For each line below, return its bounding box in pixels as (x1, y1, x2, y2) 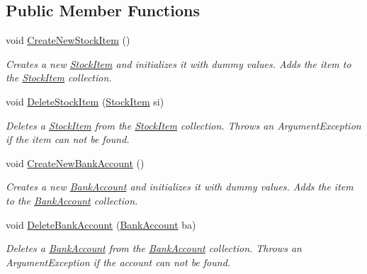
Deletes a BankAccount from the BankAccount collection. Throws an (6, 241, 302, 256)
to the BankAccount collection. (6, 193, 138, 207)
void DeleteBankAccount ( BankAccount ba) (6, 217, 196, 232)
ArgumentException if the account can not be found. (6, 254, 231, 269)
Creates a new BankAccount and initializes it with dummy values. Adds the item (6, 179, 354, 194)
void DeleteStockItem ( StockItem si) (6, 93, 164, 108)
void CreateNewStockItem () (6, 33, 130, 47)
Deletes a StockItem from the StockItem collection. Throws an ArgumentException (6, 118, 361, 132)
